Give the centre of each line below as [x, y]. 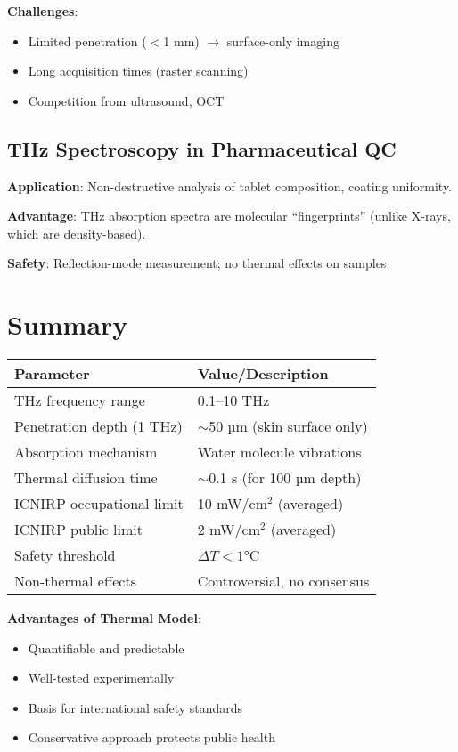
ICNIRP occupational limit [99, 504]
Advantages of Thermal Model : [104, 618]
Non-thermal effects [75, 581]
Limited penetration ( [87, 40]
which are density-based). [77, 233]
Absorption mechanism [86, 452]
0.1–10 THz [233, 400]
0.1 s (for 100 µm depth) [285, 478]
